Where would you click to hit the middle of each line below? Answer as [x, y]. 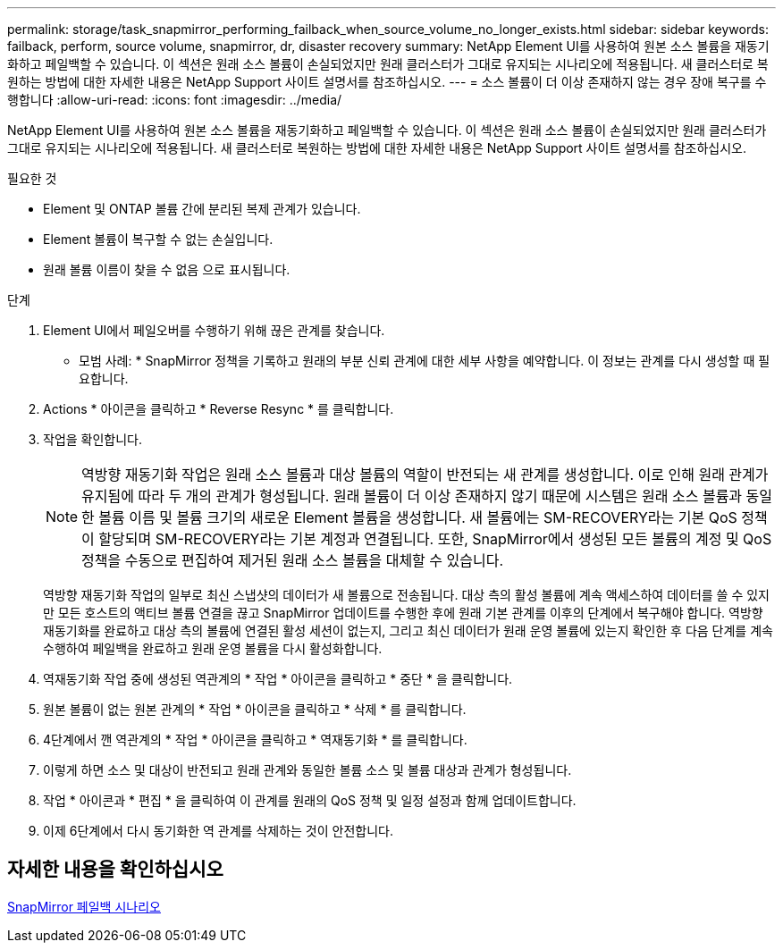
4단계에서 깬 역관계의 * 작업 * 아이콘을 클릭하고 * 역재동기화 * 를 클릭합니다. [255, 740]
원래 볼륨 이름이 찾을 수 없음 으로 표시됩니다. [167, 269]
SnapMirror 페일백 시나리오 [84, 906]
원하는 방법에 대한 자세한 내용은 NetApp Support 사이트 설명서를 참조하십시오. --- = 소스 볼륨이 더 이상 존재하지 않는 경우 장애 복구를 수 [387, 82]
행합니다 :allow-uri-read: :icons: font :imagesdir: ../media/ [175, 100]
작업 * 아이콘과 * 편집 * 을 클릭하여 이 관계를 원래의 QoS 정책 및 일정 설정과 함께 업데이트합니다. [310, 800]
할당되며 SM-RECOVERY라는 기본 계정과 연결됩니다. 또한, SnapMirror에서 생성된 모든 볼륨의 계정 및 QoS [435, 539]
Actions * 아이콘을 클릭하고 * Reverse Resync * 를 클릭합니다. [219, 409]
